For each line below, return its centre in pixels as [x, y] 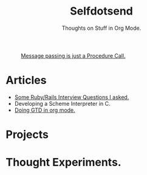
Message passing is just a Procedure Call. [73, 55]
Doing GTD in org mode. [45, 110]
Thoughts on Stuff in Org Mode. [101, 28]
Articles [26, 81]
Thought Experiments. [64, 163]
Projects [27, 135]
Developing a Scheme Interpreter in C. [62, 103]
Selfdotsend [101, 11]
